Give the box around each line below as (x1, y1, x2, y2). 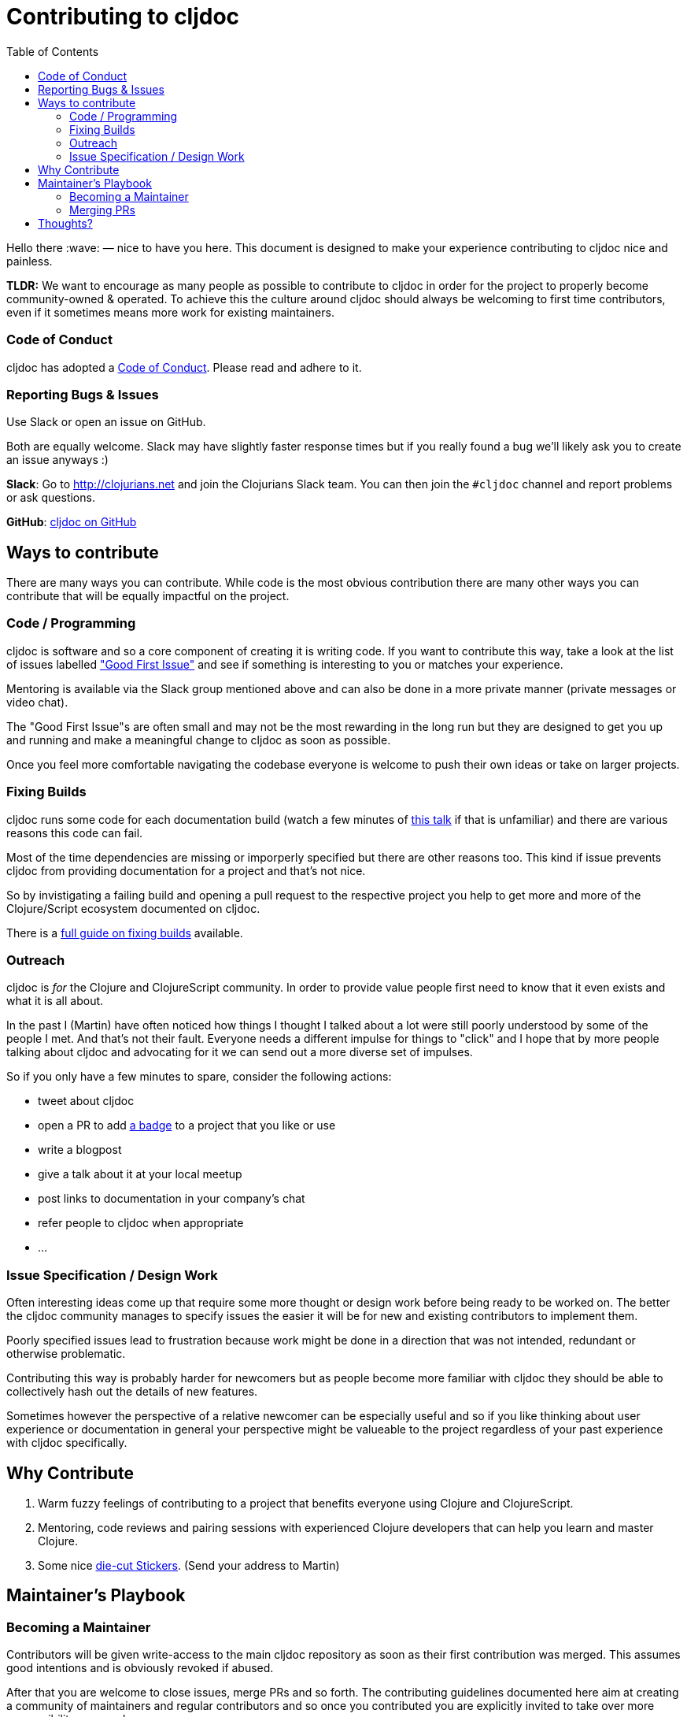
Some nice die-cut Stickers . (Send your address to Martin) (38, 1558, 340, 1572)
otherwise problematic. (6, 1347, 126, 1361)
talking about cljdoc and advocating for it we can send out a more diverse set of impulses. (6, 1045, 473, 1059)
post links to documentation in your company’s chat (38, 1192, 305, 1206)
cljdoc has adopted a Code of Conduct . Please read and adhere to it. (6, 360, 362, 374)
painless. (6, 254, 53, 268)
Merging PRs (69, 202, 135, 217)
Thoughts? (38, 216, 93, 230)
